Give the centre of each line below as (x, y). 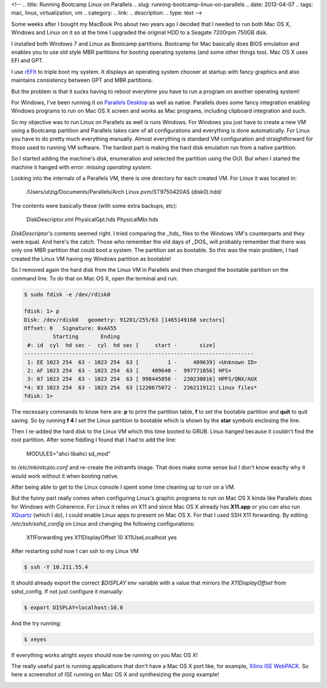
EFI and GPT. (28, 61)
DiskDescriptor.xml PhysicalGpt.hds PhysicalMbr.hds (92, 220)
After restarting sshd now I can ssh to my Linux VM (75, 551)
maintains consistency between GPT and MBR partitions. (82, 80)
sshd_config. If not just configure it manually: (67, 591)
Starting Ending (86, 337)
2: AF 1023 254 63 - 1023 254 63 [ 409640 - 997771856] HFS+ (130, 371)
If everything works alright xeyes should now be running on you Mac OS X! (104, 655)
